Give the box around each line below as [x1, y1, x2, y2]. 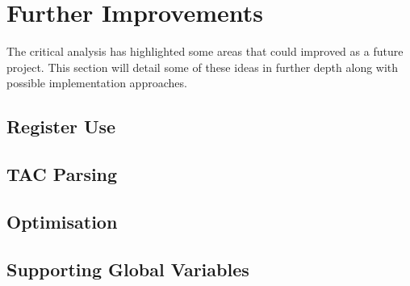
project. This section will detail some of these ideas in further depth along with [6, 58, 399, 75]
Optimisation [6, 208, 118, 233]
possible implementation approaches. [6, 74, 187, 91]
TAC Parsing [6, 162, 118, 187]
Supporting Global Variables [6, 256, 249, 281]
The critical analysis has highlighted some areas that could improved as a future [6, 43, 404, 60]
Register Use [6, 114, 116, 139]
